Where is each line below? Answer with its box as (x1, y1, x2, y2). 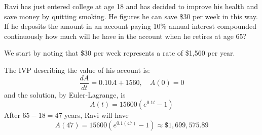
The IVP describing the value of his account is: (4, 64, 150, 75)
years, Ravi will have (64, 110, 129, 120)
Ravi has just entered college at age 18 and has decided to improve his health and (4, 1, 258, 11)
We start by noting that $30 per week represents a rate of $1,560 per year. (4, 48, 235, 58)
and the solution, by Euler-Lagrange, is (4, 89, 126, 100)
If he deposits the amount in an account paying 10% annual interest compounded (4, 21, 257, 31)
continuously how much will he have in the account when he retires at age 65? (4, 30, 247, 41)
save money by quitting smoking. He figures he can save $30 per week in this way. (4, 11, 258, 21)
